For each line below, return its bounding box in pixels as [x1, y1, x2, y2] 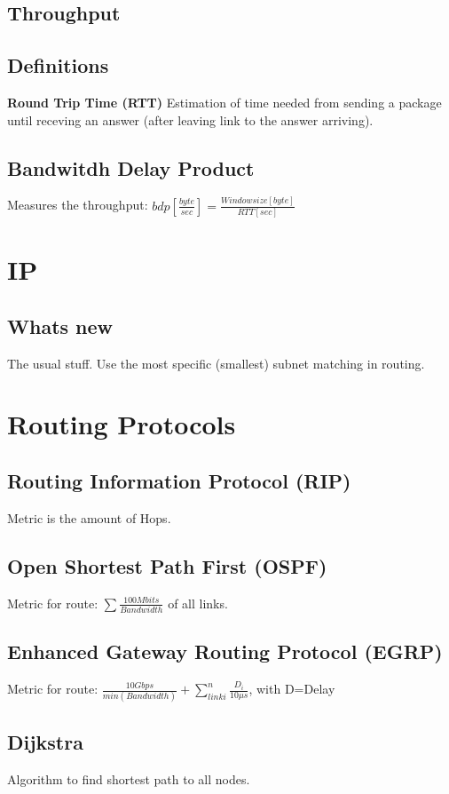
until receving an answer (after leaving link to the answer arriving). [7, 110, 374, 129]
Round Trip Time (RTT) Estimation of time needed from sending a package [7, 92, 442, 111]
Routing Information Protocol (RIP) [7, 467, 351, 494]
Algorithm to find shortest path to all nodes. [7, 769, 250, 788]
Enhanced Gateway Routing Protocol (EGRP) [7, 638, 443, 665]
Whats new [7, 312, 114, 339]
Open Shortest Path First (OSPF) [7, 552, 327, 579]
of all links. [168, 593, 228, 612]
